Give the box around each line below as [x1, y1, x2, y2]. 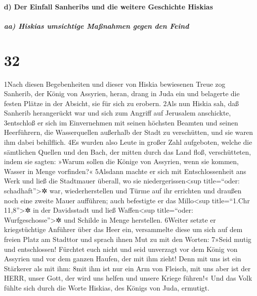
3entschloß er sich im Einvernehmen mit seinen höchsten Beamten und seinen [4, 117, 238, 127]
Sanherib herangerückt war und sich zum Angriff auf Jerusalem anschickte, [4, 108, 231, 118]
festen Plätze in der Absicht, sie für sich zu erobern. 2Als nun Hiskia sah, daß [4, 98, 239, 108]
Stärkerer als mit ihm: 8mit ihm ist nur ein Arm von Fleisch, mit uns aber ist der [4, 263, 251, 273]
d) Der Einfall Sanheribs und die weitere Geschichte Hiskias [4, 1, 213, 11]
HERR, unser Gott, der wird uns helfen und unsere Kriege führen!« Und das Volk [4, 273, 252, 283]
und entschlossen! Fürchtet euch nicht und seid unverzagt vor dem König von [4, 243, 238, 254]
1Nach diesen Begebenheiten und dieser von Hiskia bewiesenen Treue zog [4, 78, 225, 89]
